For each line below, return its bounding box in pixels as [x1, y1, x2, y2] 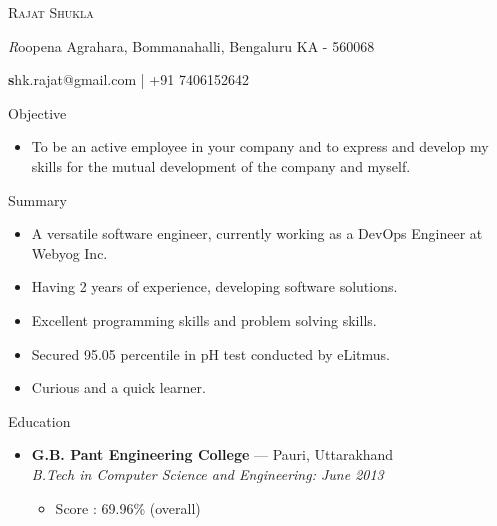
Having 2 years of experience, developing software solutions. [31, 276, 398, 297]
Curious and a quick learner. [31, 377, 206, 398]
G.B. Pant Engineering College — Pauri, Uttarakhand [31, 444, 394, 465]
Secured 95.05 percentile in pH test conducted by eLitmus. [31, 343, 390, 364]
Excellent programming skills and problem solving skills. [31, 309, 377, 330]
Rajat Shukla [8, 2, 94, 22]
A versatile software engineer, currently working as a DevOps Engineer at [31, 223, 483, 244]
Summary [8, 189, 67, 210]
